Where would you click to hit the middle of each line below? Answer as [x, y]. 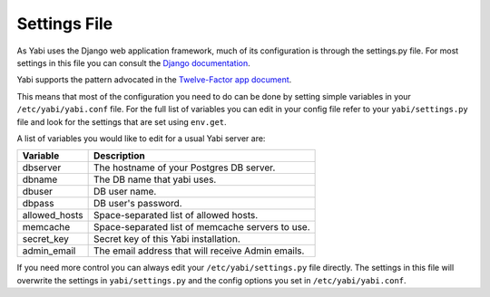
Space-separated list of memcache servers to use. [202, 227]
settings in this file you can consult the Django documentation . [134, 62]
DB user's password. [138, 204]
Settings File [65, 24]
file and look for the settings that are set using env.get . [122, 121]
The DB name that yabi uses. [155, 179]
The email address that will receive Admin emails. [199, 251]
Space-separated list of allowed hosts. [176, 216]
